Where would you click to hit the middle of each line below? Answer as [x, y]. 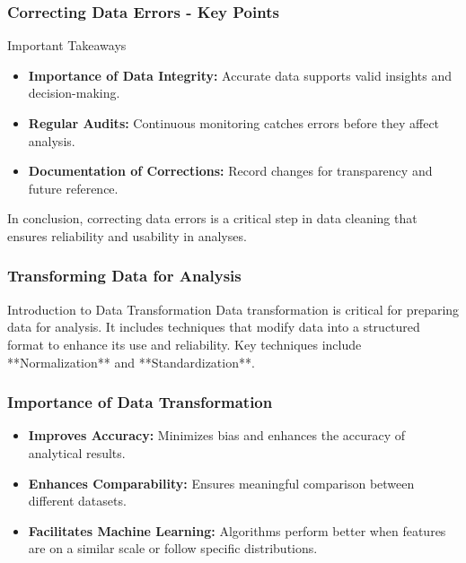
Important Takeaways [67, 45]
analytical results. [77, 452]
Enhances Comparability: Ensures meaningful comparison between [221, 483]
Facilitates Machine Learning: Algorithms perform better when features [237, 530]
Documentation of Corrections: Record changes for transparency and [230, 171]
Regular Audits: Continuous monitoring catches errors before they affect [234, 123]
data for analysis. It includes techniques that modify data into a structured [214, 327]
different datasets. [77, 501]
